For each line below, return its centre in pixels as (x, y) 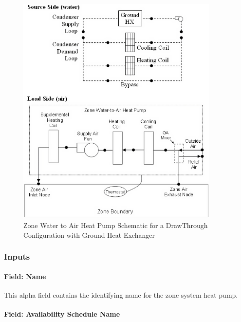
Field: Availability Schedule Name (62, 314)
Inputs (17, 256)
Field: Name (25, 276)
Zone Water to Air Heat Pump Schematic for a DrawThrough (116, 225)
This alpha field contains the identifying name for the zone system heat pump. (121, 294)
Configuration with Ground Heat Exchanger (89, 235)
